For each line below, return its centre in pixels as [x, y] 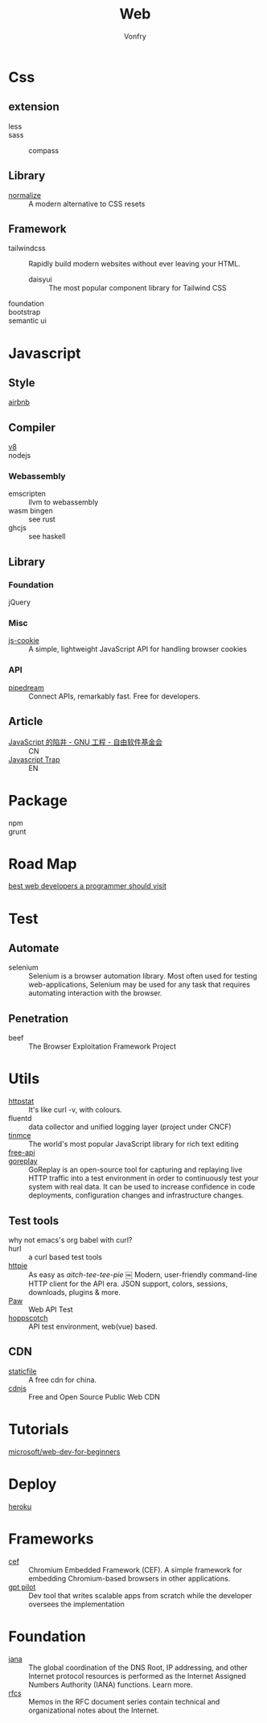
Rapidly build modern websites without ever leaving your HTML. [135, 264]
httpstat [21, 1101]
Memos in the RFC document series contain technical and [124, 1701]
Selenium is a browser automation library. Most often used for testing [143, 976]
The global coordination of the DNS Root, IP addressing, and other [138, 1667]
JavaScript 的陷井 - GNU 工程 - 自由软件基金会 [86, 742]
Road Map [43, 864]
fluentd [20, 1119]
